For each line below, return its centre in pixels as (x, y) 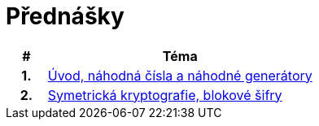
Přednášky (65, 16)
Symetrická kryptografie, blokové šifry (165, 95)
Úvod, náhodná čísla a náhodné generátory (180, 75)
